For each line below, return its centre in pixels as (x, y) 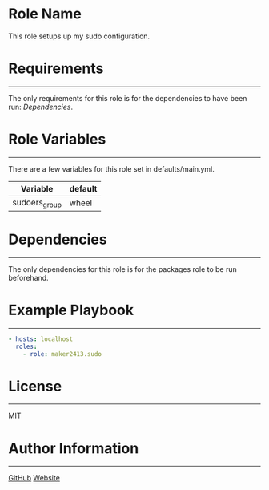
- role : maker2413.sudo (62, 354)
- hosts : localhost (41, 339)
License (35, 386)
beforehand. (29, 277)
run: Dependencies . (41, 107)
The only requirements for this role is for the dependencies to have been (128, 98)
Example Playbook (71, 310)
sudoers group (37, 203)
